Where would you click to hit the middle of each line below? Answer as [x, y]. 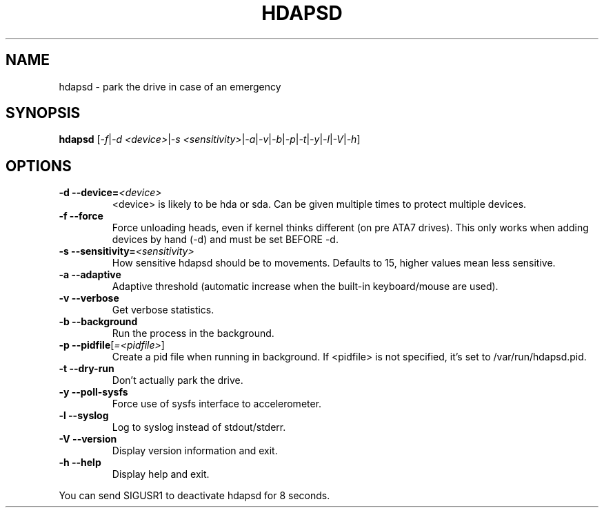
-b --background [98, 322]
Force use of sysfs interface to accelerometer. [217, 404]
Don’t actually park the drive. [178, 380]
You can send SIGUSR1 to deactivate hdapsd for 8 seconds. [194, 496]
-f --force [81, 216]
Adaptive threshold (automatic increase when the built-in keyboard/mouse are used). [305, 287]
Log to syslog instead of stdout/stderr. [199, 427]
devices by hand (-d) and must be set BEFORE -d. [225, 240]
